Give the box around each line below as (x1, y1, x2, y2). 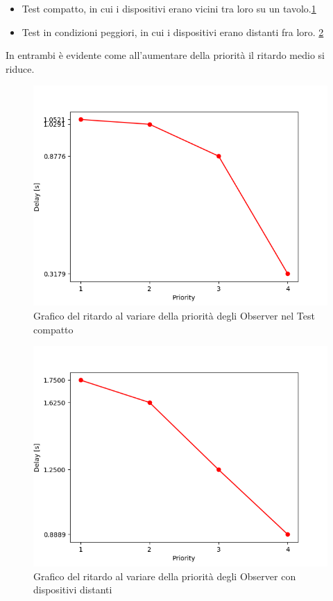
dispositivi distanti (33, 582, 112, 597)
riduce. (6, 61, 35, 76)
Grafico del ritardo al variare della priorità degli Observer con (33, 568, 296, 583)
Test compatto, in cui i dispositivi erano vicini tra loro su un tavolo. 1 (22, 1, 316, 15)
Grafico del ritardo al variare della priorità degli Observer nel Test (33, 308, 315, 322)
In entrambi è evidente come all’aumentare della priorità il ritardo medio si (6, 48, 325, 62)
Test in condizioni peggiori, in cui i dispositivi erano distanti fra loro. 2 (22, 24, 324, 39)
